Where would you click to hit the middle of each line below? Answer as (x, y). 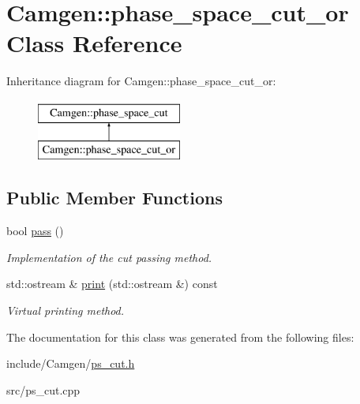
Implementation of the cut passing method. (109, 257)
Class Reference (94, 43)
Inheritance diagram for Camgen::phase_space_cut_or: (141, 81)
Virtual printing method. (66, 310)
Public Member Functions (114, 198)
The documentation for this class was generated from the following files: (180, 337)
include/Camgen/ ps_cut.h (71, 363)
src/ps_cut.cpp (43, 389)
